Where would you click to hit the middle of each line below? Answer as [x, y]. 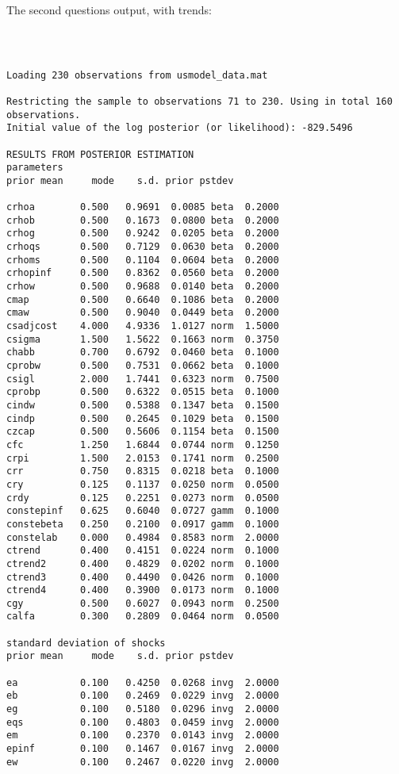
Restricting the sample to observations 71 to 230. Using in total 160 [199, 101]
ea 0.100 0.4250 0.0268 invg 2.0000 [143, 682]
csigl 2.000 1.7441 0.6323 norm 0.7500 [143, 379]
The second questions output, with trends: [109, 10]
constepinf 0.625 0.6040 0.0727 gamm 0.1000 [143, 511]
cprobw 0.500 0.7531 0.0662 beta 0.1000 [143, 366]
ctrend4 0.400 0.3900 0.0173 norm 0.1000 [143, 590]
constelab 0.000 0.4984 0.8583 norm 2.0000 [143, 537]
